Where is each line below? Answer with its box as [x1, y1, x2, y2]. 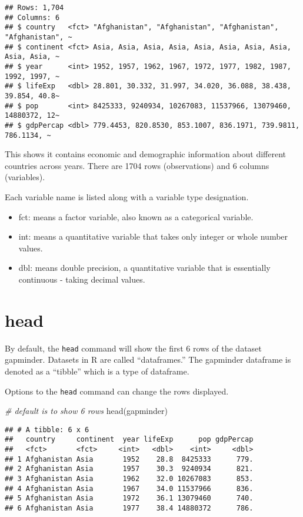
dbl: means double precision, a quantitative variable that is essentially [18, 261, 271, 274]
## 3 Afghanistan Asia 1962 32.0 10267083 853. [5, 475, 254, 483]
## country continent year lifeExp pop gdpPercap [5, 435, 254, 444]
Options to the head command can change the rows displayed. [5, 385, 229, 397]
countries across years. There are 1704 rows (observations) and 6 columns [5, 159, 269, 171]
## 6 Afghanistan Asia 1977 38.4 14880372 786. [5, 504, 254, 512]
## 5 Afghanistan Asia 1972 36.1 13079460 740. [5, 494, 254, 503]
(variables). [5, 171, 45, 183]
